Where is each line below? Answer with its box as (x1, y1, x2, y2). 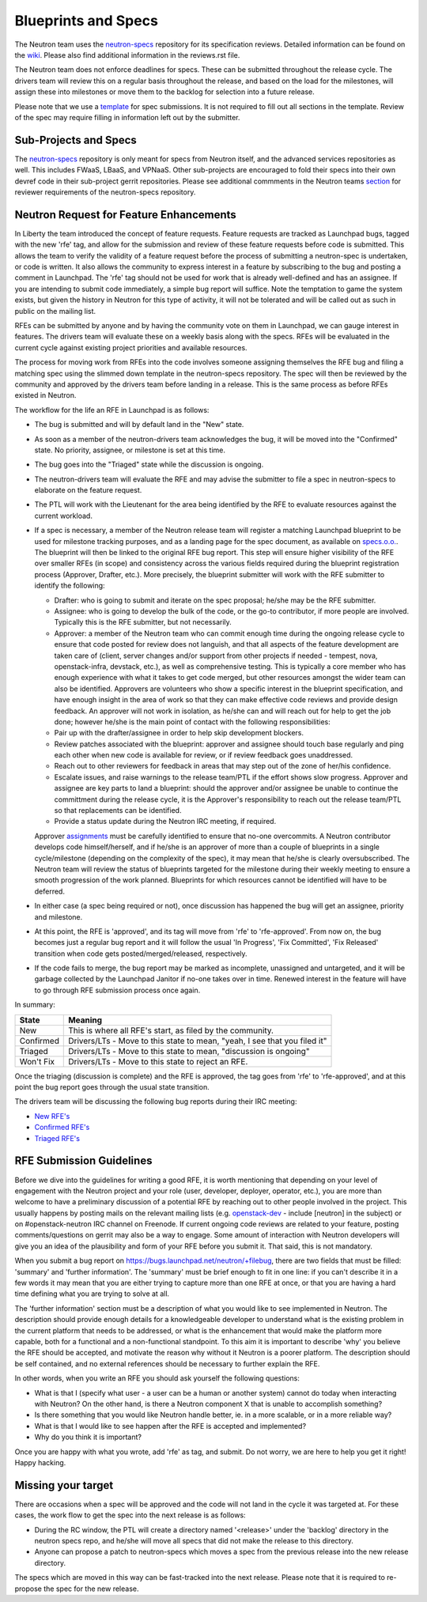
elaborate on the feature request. (34, 486, 142, 495)
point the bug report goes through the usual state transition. (14, 1082, 210, 1092)
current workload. (34, 511, 93, 520)
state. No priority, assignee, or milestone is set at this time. (34, 445, 225, 455)
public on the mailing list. (14, 306, 96, 315)
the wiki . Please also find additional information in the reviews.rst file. (14, 50, 240, 59)
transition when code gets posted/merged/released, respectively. (34, 949, 248, 958)
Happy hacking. (14, 1457, 66, 1467)
